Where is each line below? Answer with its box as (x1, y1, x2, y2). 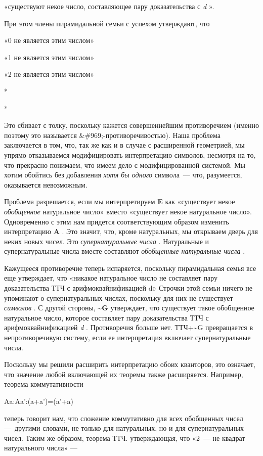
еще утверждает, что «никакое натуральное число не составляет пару (4, 272, 217, 283)
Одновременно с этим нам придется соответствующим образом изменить (4, 216, 229, 226)
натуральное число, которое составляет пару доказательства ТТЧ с (4, 312, 209, 323)
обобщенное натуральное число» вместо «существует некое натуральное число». (4, 206, 252, 216)
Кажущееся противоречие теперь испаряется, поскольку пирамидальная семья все (4, 262, 256, 273)
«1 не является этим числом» (4, 52, 95, 62)
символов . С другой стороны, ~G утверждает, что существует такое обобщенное (4, 302, 254, 313)
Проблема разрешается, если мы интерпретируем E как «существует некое (4, 196, 235, 207)
